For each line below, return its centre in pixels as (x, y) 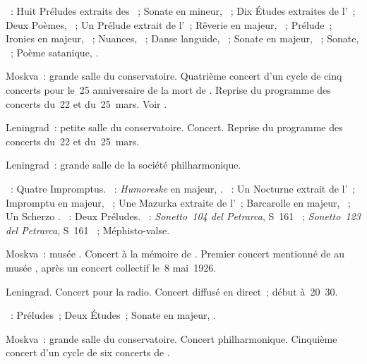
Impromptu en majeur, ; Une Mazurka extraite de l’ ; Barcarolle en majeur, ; (178, 202)
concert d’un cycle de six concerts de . (88, 352)
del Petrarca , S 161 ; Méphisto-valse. (88, 230)
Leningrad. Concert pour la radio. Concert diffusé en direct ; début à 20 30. (172, 291)
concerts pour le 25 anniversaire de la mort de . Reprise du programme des (168, 89)
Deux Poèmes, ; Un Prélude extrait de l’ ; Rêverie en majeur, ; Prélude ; (169, 24)
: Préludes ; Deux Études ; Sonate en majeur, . (113, 315)
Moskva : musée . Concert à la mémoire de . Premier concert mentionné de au (175, 254)
